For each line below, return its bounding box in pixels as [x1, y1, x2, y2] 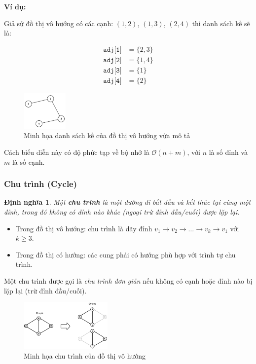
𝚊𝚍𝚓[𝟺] [103, 77, 122, 84]
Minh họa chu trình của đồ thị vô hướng [24, 350, 146, 361]
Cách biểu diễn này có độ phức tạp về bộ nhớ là [4, 147, 149, 157]
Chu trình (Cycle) [4, 178, 77, 190]
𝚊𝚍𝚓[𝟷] [103, 46, 122, 53]
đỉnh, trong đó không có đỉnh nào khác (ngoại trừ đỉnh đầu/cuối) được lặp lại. [4, 207, 240, 217]
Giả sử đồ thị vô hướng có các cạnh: [4, 18, 113, 28]
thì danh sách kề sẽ [192, 18, 250, 28]
